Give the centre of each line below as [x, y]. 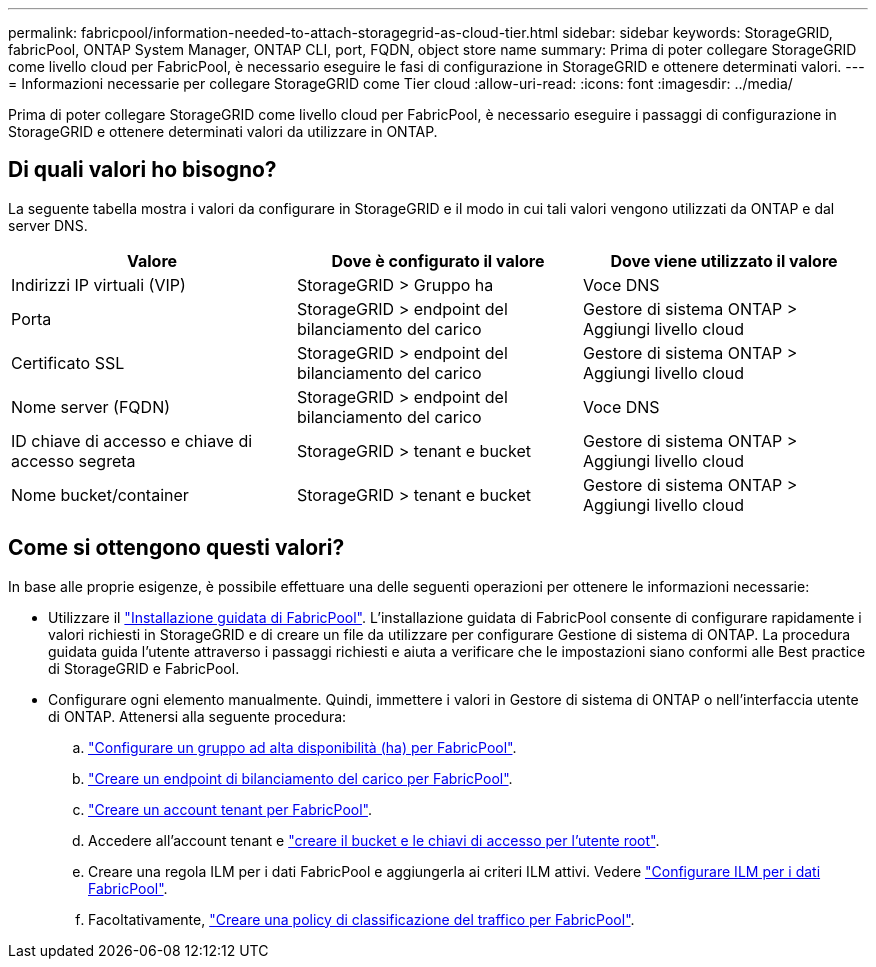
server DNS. [48, 225]
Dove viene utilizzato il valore [724, 260]
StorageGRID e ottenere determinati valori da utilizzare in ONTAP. [223, 131]
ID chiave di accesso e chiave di [132, 440]
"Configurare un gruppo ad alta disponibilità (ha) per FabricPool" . [302, 747]
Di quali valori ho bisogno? [142, 170]
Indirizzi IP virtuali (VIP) [98, 284]
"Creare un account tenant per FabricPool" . [230, 809]
